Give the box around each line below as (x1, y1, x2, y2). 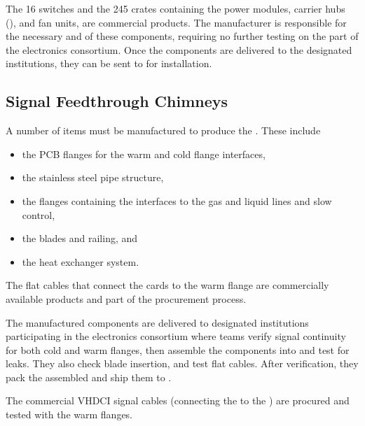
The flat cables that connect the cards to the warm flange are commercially (6, 278, 329, 292)
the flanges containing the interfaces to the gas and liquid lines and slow (22, 193, 332, 208)
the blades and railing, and (22, 231, 138, 246)
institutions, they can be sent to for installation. (6, 56, 212, 71)
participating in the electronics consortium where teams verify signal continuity (6, 329, 346, 343)
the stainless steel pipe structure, (22, 170, 164, 185)
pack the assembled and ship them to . (6, 369, 172, 384)
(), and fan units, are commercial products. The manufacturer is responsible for (6, 15, 347, 29)
